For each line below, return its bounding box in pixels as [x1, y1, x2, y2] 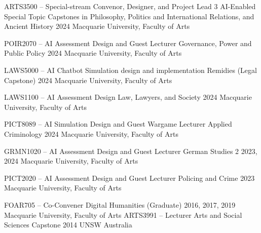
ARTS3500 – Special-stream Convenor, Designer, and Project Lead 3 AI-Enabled [4, 1, 256, 11]
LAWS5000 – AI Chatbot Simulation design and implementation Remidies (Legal [4, 64, 257, 75]
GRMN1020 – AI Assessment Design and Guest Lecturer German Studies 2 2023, [4, 145, 257, 156]
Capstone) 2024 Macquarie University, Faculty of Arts [4, 74, 172, 85]
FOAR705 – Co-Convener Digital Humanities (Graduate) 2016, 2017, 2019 [4, 199, 236, 210]
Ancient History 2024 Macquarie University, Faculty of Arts [4, 21, 190, 31]
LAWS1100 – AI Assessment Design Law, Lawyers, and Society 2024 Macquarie [4, 92, 252, 102]
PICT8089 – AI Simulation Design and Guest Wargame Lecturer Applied [4, 119, 232, 129]
